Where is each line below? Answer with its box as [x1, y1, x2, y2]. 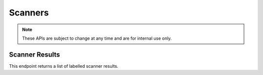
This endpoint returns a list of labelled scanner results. [9, 63, 119, 69]
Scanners [9, 7, 49, 18]
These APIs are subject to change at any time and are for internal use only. [22, 35, 172, 41]
